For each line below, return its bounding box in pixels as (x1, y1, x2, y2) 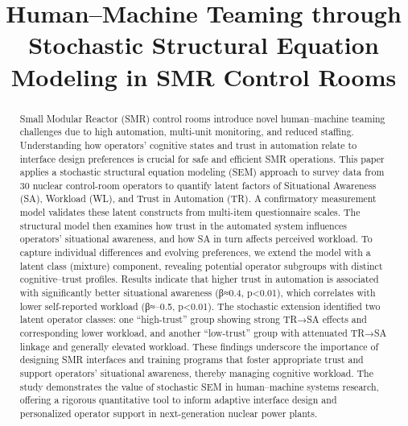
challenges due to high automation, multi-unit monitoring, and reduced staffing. (19, 125, 354, 139)
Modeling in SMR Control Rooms (10, 60, 397, 93)
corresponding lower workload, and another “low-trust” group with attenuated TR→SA (19, 326, 387, 340)
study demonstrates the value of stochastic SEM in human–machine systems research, (19, 379, 379, 393)
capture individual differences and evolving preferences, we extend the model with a (19, 246, 371, 259)
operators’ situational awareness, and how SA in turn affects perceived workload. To (19, 232, 373, 246)
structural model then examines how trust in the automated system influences (19, 218, 347, 232)
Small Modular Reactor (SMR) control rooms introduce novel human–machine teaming (19, 111, 385, 125)
